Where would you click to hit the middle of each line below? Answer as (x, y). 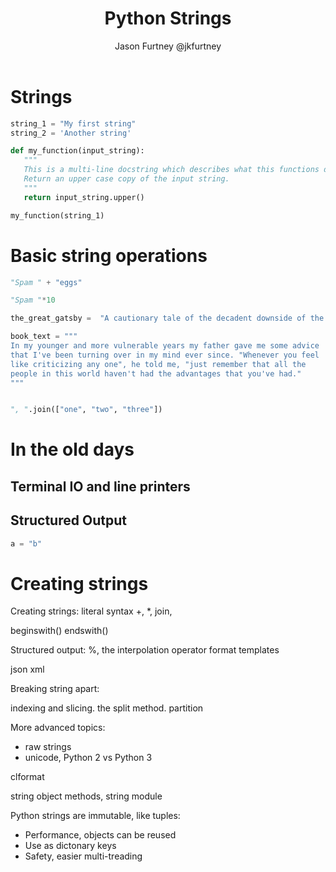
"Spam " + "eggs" (46, 282)
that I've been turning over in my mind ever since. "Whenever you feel (165, 355)
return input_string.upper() (84, 197)
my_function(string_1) (57, 215)
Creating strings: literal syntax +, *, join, (91, 611)
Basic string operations (109, 255)
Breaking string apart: (55, 689)
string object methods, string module (86, 796)
